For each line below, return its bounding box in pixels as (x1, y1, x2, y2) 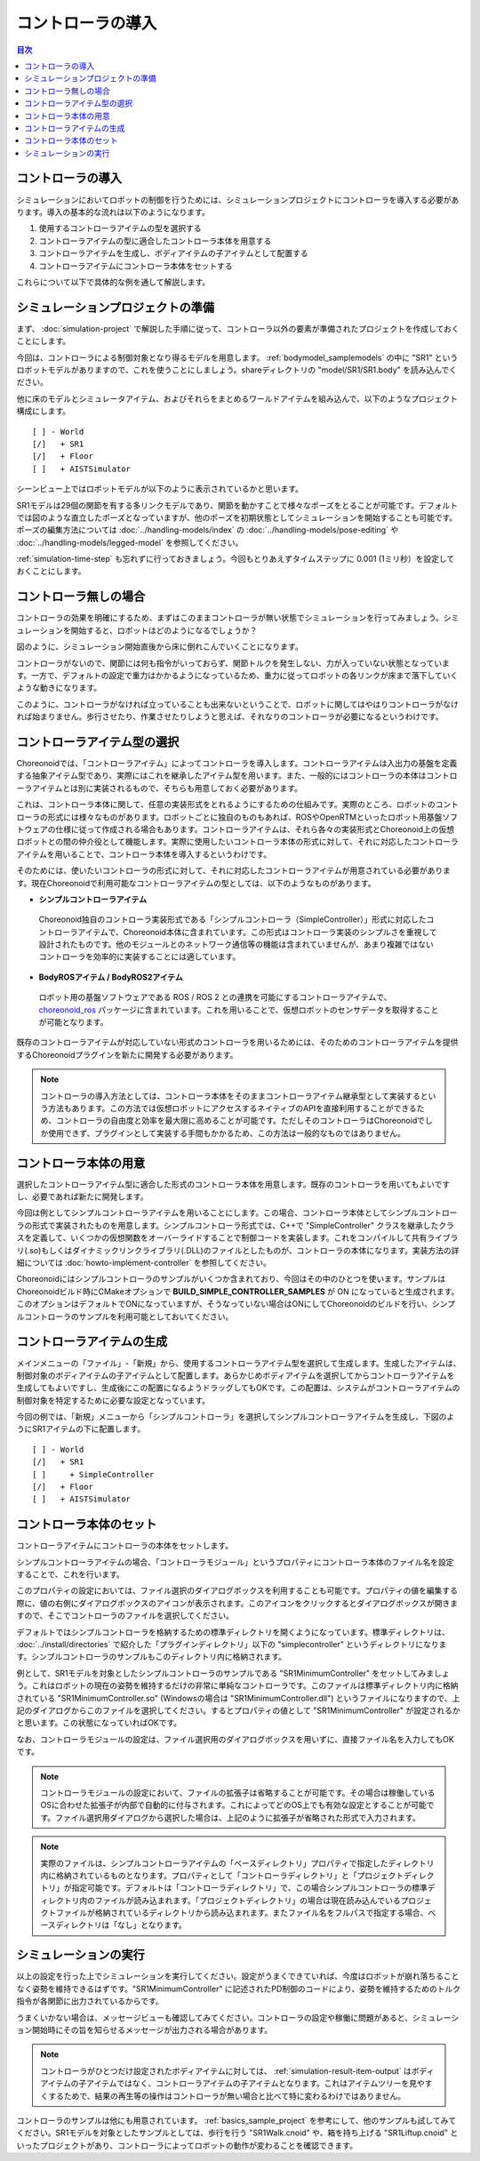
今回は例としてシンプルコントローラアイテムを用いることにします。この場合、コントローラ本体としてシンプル (16, 1207, 419, 1218)
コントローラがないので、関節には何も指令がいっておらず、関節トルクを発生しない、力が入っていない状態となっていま (16, 658, 451, 668)
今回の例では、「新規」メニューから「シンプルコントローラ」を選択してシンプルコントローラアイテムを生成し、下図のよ (16, 1412, 455, 1422)
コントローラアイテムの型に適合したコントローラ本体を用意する (38, 236, 272, 246)
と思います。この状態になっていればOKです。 (16, 1717, 182, 1728)
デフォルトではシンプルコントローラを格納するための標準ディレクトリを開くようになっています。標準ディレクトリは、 (16, 1627, 451, 1637)
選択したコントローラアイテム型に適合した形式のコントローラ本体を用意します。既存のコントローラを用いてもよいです (16, 1179, 451, 1189)
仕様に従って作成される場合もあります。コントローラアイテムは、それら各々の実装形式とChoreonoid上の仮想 (54, 823, 455, 835)
